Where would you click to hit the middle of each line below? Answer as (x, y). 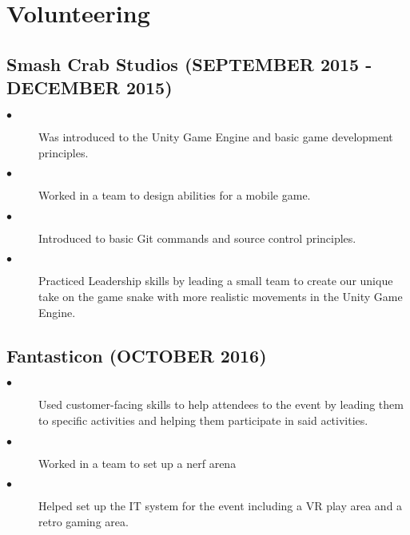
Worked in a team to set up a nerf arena (137, 463)
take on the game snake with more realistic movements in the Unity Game (221, 296)
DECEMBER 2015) (90, 87)
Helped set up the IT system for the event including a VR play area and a (221, 506)
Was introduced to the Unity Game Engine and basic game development (216, 136)
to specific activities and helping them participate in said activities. (203, 420)
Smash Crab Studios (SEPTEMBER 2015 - (189, 63)
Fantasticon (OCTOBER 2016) (137, 355)
